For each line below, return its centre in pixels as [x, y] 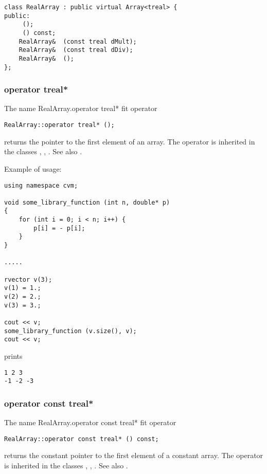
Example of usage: [33, 168]
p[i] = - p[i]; [59, 228]
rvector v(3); [28, 279]
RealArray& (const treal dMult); [78, 41]
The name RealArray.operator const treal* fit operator [90, 422]
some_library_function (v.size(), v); [70, 331]
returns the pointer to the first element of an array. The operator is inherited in [130, 141]
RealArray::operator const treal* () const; [82, 439]
